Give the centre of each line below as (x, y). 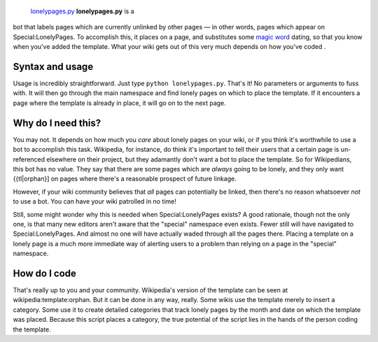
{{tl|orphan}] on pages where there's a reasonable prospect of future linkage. (125, 179)
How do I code (45, 273)
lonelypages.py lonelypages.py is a (82, 11)
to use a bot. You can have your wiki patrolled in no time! (94, 201)
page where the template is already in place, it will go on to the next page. (120, 103)
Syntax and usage (53, 66)
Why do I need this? (57, 123)
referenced (29, 159)
